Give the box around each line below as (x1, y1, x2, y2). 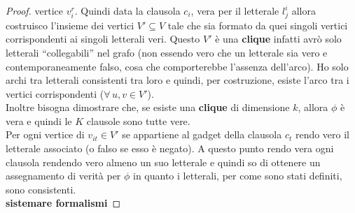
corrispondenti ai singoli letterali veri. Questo (6, 31, 200, 46)
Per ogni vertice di (6, 127, 85, 142)
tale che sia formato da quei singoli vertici (167, 17, 348, 32)
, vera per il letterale (190, 3, 279, 17)
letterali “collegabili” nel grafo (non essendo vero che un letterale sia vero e (6, 45, 328, 59)
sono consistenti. (6, 182, 76, 196)
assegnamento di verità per (6, 168, 121, 183)
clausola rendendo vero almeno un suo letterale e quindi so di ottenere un (6, 154, 321, 169)
